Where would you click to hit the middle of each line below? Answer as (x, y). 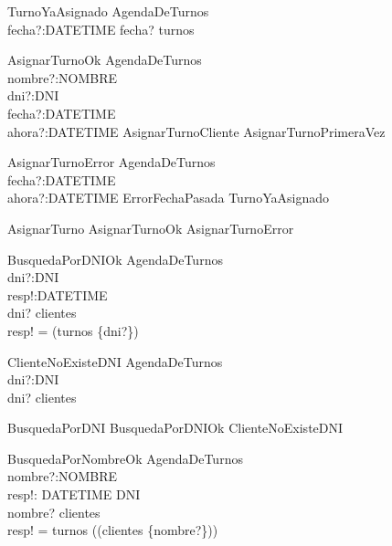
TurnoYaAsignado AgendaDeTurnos (108, 11)
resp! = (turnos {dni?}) (73, 330)
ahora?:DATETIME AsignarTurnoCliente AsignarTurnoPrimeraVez (196, 131)
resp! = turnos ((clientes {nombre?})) (113, 530)
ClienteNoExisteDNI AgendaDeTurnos (115, 361)
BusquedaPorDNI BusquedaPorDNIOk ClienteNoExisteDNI (175, 428)
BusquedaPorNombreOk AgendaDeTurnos (125, 458)
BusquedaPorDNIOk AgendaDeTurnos (115, 259)
